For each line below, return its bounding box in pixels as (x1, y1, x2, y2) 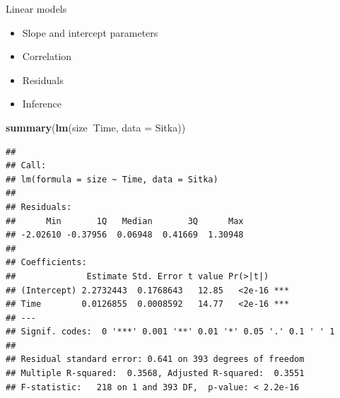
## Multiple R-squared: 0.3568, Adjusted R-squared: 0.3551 (6, 368, 305, 379)
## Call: (6, 160, 47, 171)
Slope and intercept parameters (22, 25, 158, 40)
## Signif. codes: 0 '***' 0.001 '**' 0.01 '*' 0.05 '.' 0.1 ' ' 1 (6, 327, 335, 337)
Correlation (22, 49, 72, 64)
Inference (22, 96, 62, 111)
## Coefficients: (6, 257, 87, 268)
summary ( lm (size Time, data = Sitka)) (6, 119, 186, 134)
